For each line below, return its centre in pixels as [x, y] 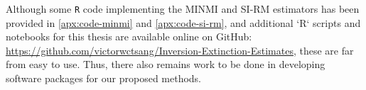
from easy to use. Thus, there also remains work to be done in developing [166, 64]
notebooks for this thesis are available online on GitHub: [129, 36]
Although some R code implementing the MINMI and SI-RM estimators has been [183, 9]
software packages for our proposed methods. [104, 78]
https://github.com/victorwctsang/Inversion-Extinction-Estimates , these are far [180, 50]
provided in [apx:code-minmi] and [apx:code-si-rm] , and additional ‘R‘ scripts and [183, 22]
